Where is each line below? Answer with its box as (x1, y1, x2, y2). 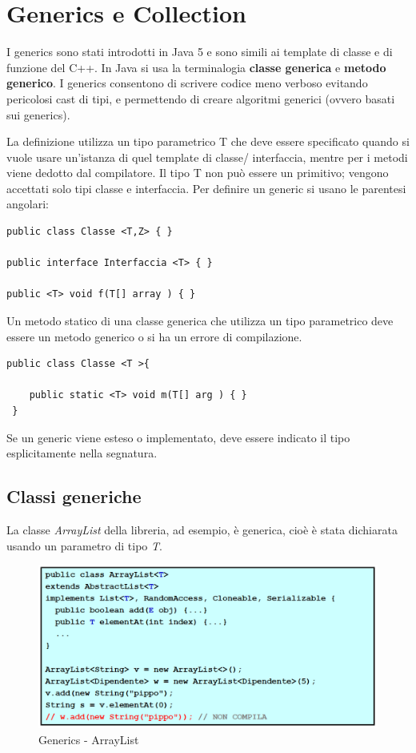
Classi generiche (6, 484, 142, 509)
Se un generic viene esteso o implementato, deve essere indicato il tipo (6, 429, 350, 445)
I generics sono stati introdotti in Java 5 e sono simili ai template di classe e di (6, 43, 393, 60)
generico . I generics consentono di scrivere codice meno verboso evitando (6, 74, 368, 91)
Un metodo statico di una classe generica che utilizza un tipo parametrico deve (6, 312, 394, 329)
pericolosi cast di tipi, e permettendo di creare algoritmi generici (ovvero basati (6, 90, 395, 107)
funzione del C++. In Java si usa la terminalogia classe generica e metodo (6, 58, 386, 75)
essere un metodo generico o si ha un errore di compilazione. (6, 328, 302, 344)
